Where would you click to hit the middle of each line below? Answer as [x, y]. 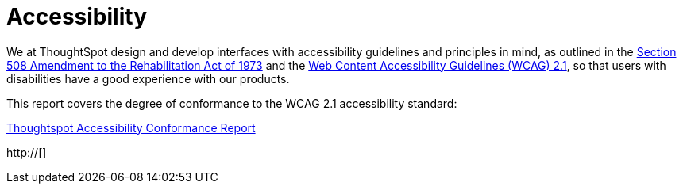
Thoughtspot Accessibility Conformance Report [131, 127]
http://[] [27, 152]
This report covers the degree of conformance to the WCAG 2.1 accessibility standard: [232, 103]
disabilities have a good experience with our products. [148, 78]
